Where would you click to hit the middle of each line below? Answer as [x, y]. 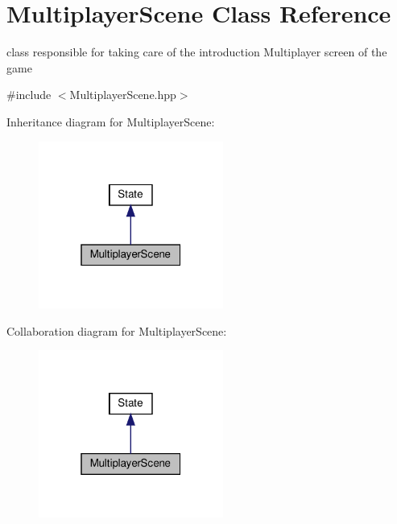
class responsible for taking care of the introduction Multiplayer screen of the [197, 52]
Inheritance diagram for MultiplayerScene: [111, 121]
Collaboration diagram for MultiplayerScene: [117, 330]
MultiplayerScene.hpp [123, 95]
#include [29, 95]
